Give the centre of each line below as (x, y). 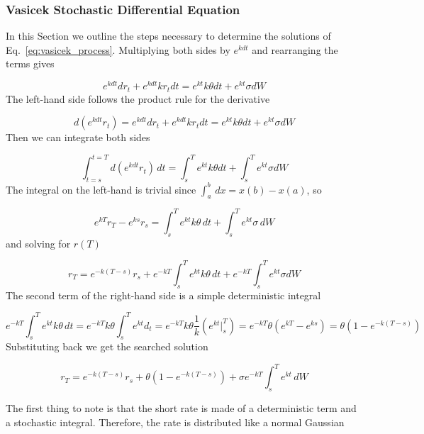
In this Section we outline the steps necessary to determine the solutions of (168, 36)
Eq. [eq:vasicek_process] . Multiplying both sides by (118, 49)
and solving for (38, 243)
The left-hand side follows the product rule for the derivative (138, 98)
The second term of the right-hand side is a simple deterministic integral (163, 295)
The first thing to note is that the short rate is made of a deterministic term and (181, 408)
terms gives (30, 63)
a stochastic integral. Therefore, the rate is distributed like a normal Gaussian (175, 422)
